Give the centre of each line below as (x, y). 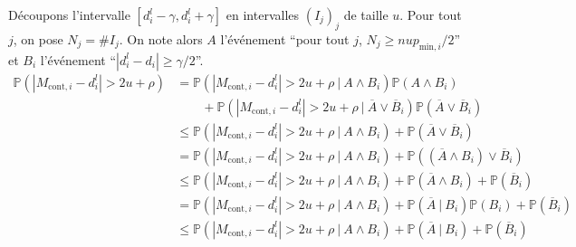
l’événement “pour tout (285, 38)
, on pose (38, 38)
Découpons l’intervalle (69, 14)
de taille (366, 14)
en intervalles (263, 14)
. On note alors (161, 38)
